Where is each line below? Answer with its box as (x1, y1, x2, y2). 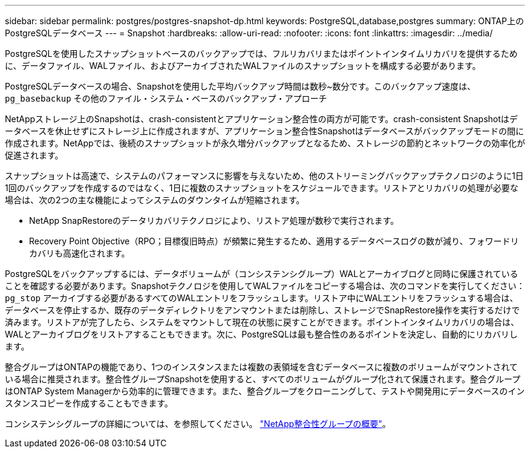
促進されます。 (5, 150, 64, 160)
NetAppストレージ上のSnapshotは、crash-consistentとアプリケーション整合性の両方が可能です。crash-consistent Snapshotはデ (5, 114, 518, 124)
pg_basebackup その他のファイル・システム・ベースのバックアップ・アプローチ (5, 93, 327, 103)
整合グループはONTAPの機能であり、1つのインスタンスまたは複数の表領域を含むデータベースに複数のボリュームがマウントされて (5, 362, 518, 372)
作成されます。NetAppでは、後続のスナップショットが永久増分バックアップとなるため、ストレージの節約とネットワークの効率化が (5, 138, 525, 148)
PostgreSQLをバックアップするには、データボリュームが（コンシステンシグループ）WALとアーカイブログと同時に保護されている (5, 269, 519, 279)
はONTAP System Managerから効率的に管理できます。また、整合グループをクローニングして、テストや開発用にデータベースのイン (5, 386, 525, 396)
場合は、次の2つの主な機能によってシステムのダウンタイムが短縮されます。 (5, 195, 305, 205)
